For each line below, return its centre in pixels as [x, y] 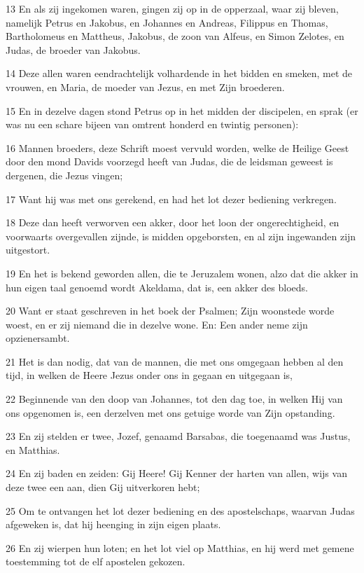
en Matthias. [33, 449]
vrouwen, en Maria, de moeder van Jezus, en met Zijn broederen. [145, 87]
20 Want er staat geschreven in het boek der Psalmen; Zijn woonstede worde [170, 311]
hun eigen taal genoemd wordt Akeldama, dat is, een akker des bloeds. [157, 287]
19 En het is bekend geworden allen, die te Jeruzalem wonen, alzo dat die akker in [182, 273]
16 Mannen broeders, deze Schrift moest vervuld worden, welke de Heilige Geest [177, 147]
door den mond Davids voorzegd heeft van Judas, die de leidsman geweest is [169, 161]
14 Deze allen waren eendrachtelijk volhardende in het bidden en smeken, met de [179, 73]
